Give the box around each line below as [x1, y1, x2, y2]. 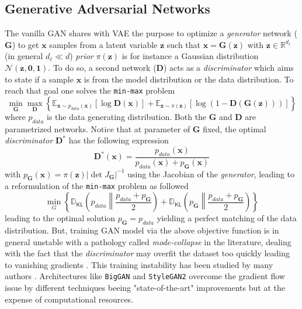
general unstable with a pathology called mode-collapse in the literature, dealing [5, 235, 291, 248]
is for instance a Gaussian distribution [122, 50, 259, 62]
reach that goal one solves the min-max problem [5, 84, 175, 97]
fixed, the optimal [203, 122, 266, 135]
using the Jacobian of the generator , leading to [127, 167, 295, 180]
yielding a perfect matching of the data [157, 212, 297, 224]
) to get [12, 38, 39, 50]
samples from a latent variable [49, 38, 158, 50]
